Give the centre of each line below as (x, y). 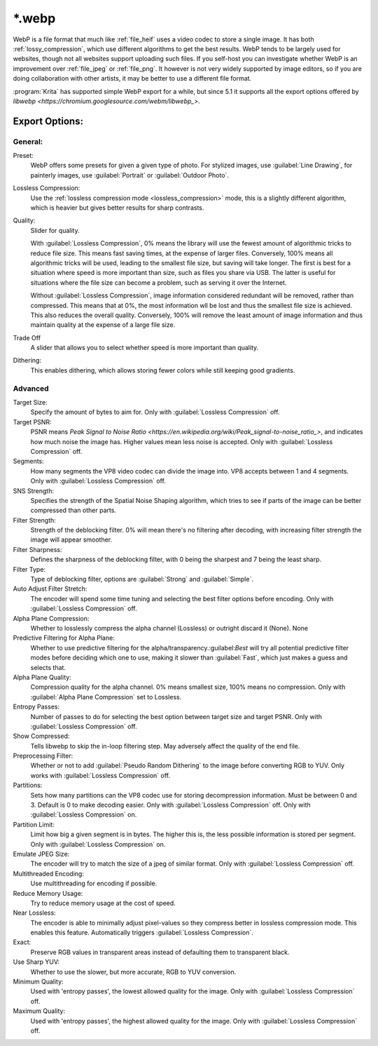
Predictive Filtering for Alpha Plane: (64, 638)
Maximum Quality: (39, 1011)
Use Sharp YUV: (36, 962)
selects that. (48, 667)
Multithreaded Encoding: (48, 873)
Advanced (31, 388)
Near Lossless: (34, 913)
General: (28, 142)
